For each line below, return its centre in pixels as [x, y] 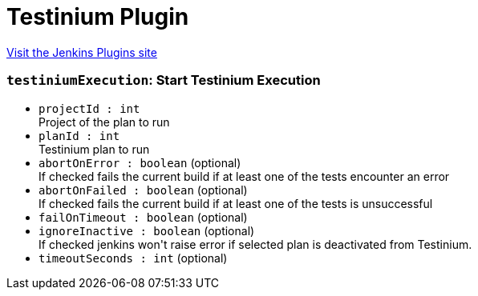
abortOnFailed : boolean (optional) [143, 190]
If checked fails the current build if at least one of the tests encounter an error [244, 176]
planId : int [79, 136]
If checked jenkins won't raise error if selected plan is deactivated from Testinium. [255, 244]
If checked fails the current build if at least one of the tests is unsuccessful [236, 203]
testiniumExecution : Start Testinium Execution [164, 80]
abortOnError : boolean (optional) [140, 162]
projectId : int [89, 108]
